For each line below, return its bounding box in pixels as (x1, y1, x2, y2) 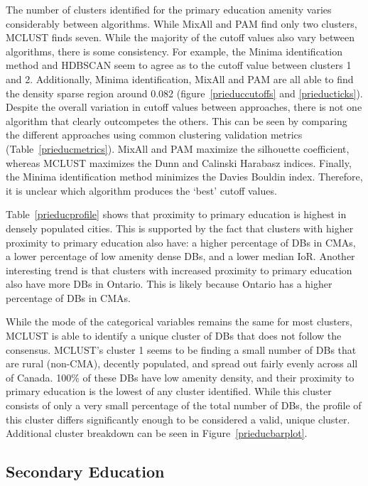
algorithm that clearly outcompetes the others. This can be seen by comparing (6, 113, 347, 128)
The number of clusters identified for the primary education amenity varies (6, 2, 332, 16)
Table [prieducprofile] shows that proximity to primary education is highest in (6, 207, 347, 222)
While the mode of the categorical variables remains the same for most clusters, (6, 314, 352, 329)
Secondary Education (6, 460, 165, 482)
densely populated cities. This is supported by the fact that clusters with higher (6, 220, 354, 235)
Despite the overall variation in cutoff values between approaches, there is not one (6, 99, 362, 114)
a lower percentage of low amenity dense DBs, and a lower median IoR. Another (6, 249, 355, 264)
